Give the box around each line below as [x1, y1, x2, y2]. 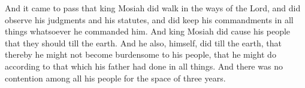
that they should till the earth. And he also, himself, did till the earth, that [5, 36, 282, 49]
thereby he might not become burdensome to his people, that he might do [5, 48, 276, 61]
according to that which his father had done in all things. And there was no [5, 59, 283, 72]
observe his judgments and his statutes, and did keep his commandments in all [5, 13, 294, 26]
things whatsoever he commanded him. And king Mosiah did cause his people [5, 25, 291, 37]
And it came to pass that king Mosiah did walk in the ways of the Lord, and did [5, 2, 301, 14]
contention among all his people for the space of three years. [5, 71, 226, 84]
